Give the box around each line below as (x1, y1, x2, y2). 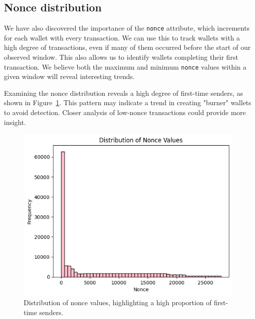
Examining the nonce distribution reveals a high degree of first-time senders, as (4, 87, 243, 98)
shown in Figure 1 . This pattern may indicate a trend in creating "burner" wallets (4, 97, 252, 108)
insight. (4, 117, 26, 127)
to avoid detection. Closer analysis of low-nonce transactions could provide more (4, 107, 246, 118)
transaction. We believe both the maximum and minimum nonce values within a (4, 61, 247, 72)
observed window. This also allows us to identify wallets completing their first (4, 52, 238, 62)
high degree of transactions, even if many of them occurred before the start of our (4, 42, 251, 52)
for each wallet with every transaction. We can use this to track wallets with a (4, 32, 240, 42)
